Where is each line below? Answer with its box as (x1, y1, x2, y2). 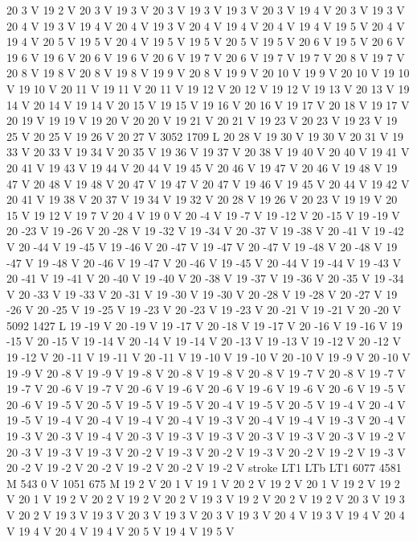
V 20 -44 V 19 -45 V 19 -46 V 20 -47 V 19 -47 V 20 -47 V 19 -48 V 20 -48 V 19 (6, 238, 398, 254)
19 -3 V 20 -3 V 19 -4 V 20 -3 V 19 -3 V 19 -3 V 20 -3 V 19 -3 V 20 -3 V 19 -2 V (6, 428, 406, 445)
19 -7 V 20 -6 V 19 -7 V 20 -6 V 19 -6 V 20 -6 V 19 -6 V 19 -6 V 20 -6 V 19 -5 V (6, 380, 406, 397)
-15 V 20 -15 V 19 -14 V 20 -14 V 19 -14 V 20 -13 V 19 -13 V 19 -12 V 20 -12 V (6, 333, 402, 350)
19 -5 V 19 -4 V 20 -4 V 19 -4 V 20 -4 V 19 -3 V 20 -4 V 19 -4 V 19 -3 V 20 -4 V (6, 412, 406, 428)
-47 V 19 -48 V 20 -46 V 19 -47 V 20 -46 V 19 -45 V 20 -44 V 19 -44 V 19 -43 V (6, 254, 402, 271)
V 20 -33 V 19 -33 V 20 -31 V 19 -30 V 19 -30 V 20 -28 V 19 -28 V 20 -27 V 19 (6, 285, 398, 302)
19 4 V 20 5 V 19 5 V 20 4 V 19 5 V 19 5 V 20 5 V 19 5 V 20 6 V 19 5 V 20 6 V (6, 33, 405, 50)
